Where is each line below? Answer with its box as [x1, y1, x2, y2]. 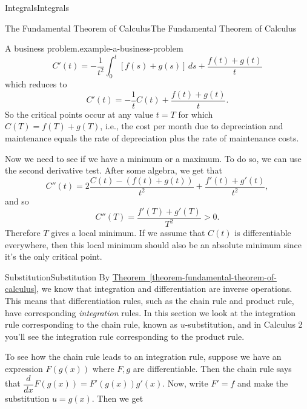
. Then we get [91, 391, 144, 404]
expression [5, 362, 43, 375]
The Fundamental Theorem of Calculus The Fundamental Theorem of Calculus [5, 21, 297, 34]
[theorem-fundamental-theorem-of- [150, 270, 277, 283]
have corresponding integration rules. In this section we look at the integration [5, 306, 295, 319]
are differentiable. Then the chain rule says [133, 362, 292, 375]
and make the [237, 377, 288, 390]
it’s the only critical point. [5, 250, 102, 263]
